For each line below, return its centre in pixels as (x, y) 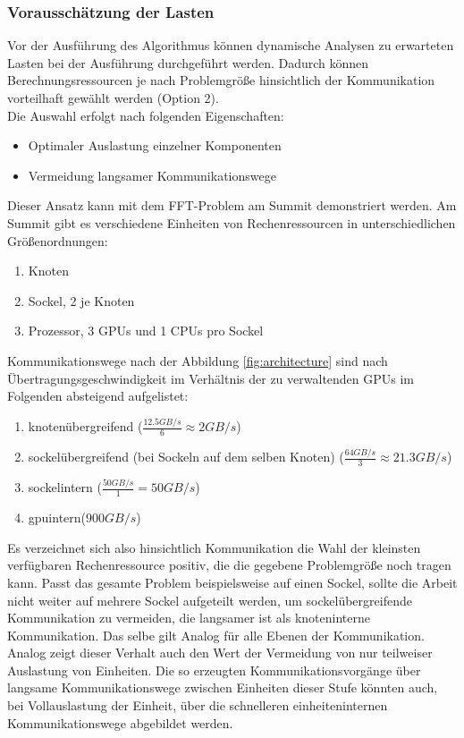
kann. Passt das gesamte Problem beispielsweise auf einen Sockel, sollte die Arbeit (232, 582)
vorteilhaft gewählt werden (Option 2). (113, 98)
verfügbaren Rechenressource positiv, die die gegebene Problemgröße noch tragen (229, 565)
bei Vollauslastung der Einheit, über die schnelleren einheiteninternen (198, 705)
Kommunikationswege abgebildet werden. (120, 722)
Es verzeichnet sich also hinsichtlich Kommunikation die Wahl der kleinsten (214, 547)
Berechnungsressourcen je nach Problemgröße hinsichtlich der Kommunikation (221, 80)
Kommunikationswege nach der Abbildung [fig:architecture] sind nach (198, 360)
